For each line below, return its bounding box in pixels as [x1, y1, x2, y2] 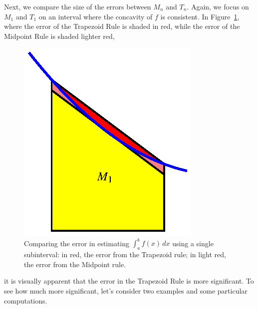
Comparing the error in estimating [24, 238, 130, 248]
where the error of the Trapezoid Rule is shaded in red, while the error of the [4, 21, 240, 31]
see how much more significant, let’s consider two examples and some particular [4, 286, 248, 296]
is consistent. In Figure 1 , [160, 11, 240, 21]
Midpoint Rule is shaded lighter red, [4, 30, 115, 41]
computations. [4, 295, 47, 306]
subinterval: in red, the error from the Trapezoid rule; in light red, [24, 249, 226, 260]
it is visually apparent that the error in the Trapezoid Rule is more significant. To [4, 276, 254, 286]
